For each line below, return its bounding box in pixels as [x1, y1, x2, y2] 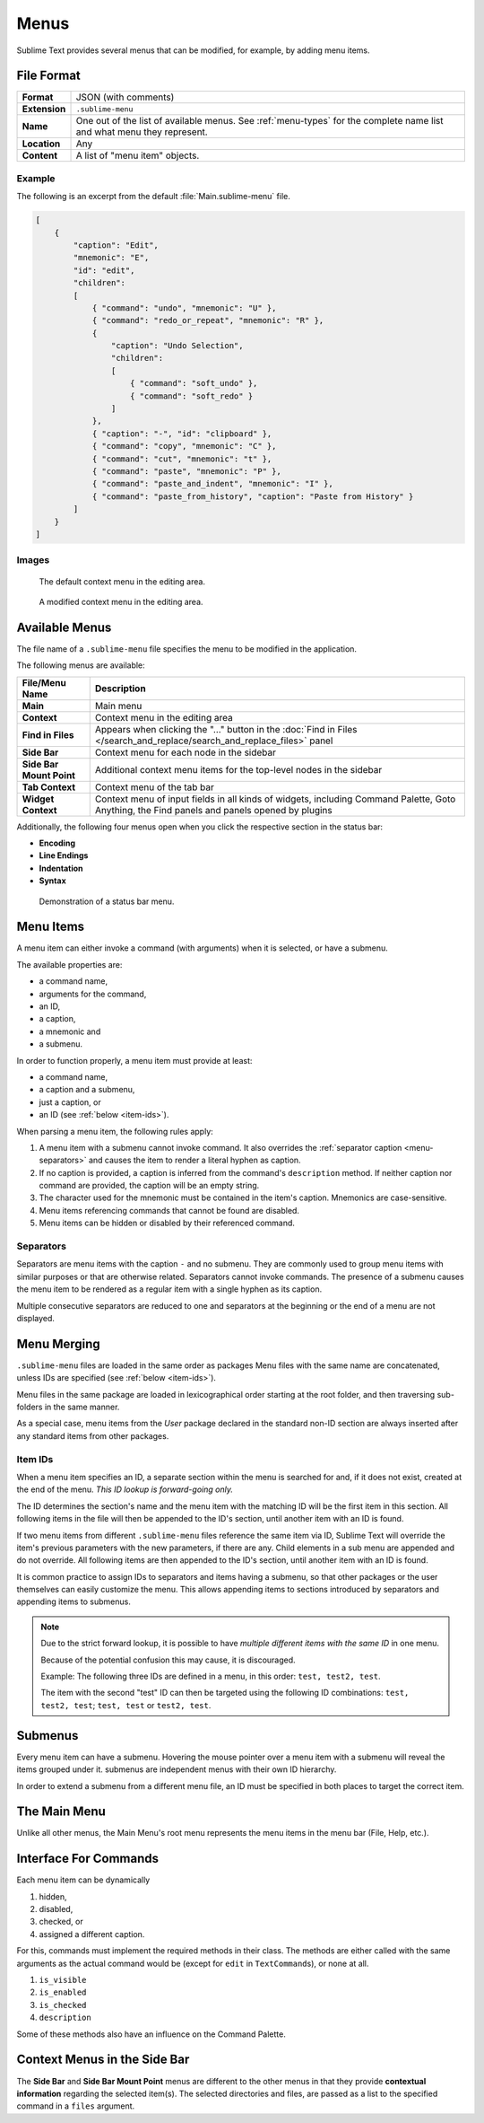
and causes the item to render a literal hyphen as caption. [88, 1154, 301, 1166]
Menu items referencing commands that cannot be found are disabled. [39, 1205, 300, 1215]
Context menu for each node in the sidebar [94, 746, 277, 759]
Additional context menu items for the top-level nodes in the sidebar [94, 763, 383, 776]
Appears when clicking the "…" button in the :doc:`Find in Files [94, 723, 358, 735]
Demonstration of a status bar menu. [39, 896, 175, 907]
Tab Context [22, 781, 76, 794]
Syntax [39, 875, 66, 886]
